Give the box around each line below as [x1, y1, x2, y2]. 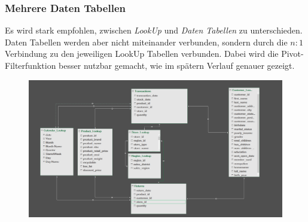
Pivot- [281, 47, 304, 60]
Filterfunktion [5, 59, 56, 71]
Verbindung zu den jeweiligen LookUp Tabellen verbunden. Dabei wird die [5, 47, 279, 60]
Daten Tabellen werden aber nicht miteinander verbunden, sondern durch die [5, 35, 288, 48]
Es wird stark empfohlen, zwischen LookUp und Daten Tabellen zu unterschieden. [5, 24, 303, 37]
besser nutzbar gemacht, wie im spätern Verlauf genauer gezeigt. [59, 59, 295, 71]
